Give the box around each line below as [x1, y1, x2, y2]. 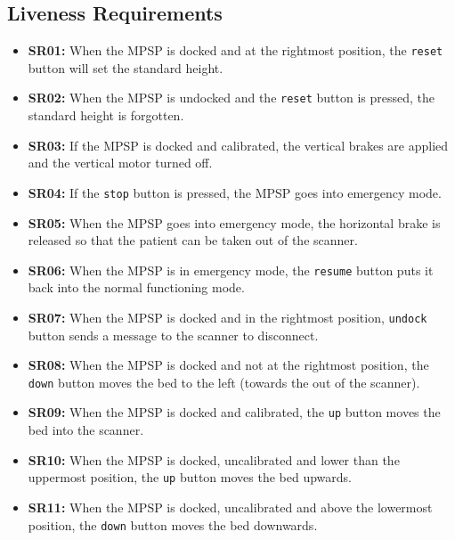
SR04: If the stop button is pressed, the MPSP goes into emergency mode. [28, 183, 442, 201]
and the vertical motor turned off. [28, 153, 213, 172]
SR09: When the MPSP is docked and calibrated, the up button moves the [28, 403, 441, 421]
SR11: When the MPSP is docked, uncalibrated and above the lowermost [28, 497, 433, 516]
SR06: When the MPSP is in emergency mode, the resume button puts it [28, 260, 434, 279]
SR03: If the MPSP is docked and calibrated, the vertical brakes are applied [28, 135, 449, 154]
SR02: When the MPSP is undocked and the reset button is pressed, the [28, 88, 435, 107]
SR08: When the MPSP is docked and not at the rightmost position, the [28, 356, 429, 374]
